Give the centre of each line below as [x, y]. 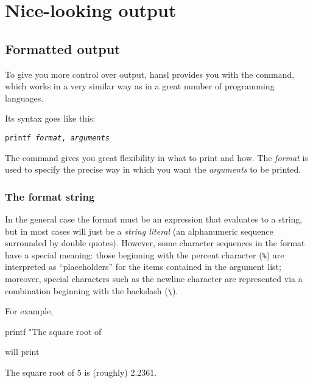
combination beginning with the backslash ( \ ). [92, 290]
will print [22, 352]
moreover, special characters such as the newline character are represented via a [154, 279]
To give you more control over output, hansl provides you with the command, [150, 74]
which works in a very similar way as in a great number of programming [140, 86]
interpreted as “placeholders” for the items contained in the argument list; [143, 267]
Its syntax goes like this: [50, 118]
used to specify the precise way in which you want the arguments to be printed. [153, 169]
